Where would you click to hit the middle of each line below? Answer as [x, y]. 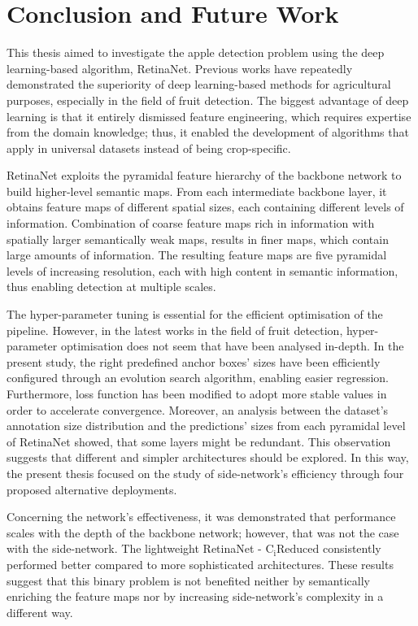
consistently [352, 548]
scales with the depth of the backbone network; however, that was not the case [203, 532]
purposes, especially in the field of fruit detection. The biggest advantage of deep [208, 100]
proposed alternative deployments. [92, 489]
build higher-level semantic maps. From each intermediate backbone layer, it [197, 191]
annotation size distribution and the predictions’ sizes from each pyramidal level [206, 426]
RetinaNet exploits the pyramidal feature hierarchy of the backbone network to [204, 175]
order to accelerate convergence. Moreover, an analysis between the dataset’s [198, 409]
